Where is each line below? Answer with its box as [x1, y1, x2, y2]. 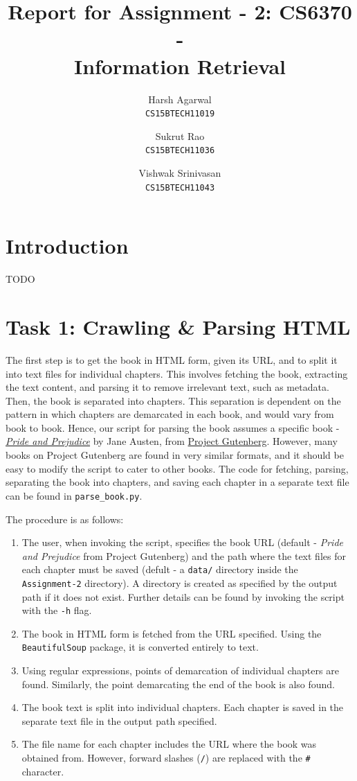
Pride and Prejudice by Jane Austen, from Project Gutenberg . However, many [6, 434, 338, 448]
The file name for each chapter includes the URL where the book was [21, 737, 317, 751]
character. [21, 764, 64, 778]
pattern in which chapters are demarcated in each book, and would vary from [6, 407, 334, 421]
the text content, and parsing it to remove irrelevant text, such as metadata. [6, 380, 329, 394]
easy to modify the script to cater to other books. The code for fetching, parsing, [6, 461, 349, 475]
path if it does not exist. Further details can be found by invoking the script [21, 589, 345, 604]
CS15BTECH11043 [145, 182, 215, 193]
